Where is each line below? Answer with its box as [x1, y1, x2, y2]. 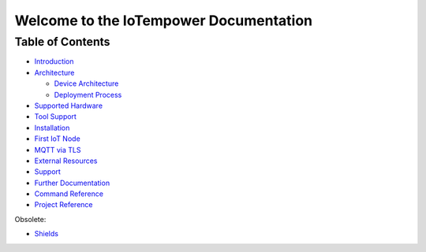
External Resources [34, 156, 98, 165]
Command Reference [34, 189, 104, 198]
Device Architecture [54, 79, 119, 88]
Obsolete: [14, 214, 47, 224]
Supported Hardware [34, 101, 103, 110]
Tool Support [34, 112, 77, 121]
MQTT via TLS [34, 145, 81, 154]
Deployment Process [54, 90, 122, 99]
